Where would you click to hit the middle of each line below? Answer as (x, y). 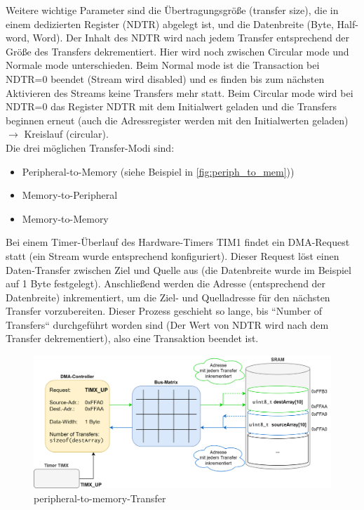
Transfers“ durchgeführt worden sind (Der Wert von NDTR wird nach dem (167, 324)
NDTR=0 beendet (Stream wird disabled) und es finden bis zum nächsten (165, 78)
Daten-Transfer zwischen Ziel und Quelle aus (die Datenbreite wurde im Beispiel (178, 269)
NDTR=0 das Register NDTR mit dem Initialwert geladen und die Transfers (171, 106)
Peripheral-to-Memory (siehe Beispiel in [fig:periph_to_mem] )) (158, 171)
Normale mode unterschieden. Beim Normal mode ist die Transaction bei (163, 65)
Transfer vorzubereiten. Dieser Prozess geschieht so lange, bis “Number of (164, 311)
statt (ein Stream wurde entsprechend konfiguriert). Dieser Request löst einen (173, 255)
